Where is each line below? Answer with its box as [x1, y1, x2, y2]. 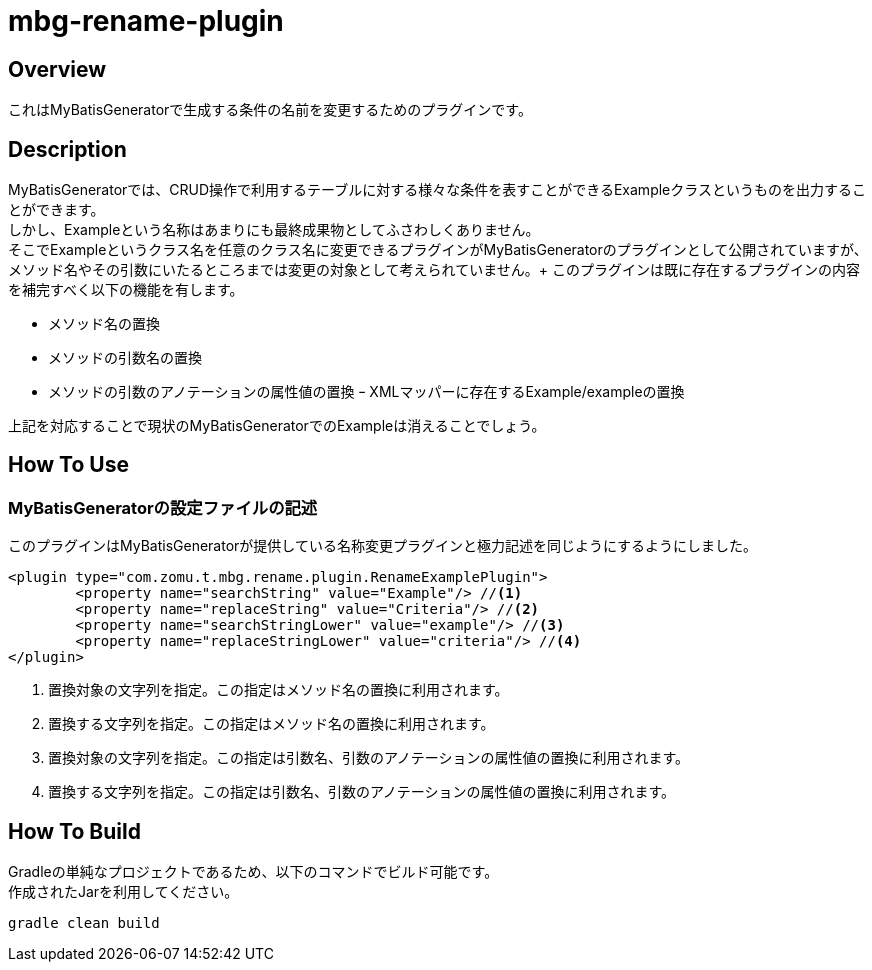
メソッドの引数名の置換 [48, 349, 202, 367]
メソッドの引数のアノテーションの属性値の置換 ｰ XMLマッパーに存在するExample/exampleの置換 [48, 383, 685, 401]
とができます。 [8, 201, 105, 219]
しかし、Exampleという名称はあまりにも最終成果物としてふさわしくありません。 [8, 221, 540, 239]
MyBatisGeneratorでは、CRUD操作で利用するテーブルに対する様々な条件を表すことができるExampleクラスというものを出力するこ [8, 181, 866, 199]
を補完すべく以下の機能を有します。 [8, 281, 244, 299]
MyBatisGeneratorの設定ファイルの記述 [8, 497, 318, 518]
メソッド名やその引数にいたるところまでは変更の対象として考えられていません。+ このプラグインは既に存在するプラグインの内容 [8, 261, 860, 279]
